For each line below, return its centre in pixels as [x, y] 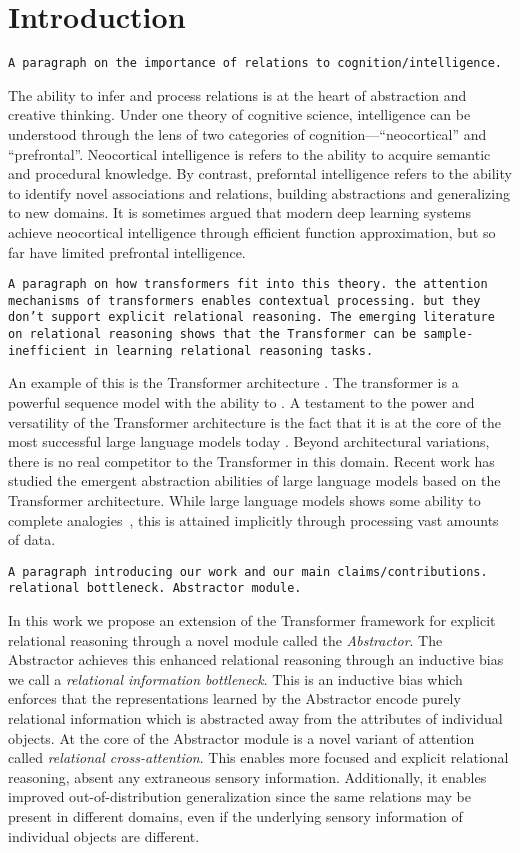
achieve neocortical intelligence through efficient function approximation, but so [252, 231]
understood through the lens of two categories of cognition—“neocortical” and [247, 133]
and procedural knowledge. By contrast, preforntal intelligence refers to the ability [260, 173]
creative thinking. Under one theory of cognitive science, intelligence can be [239, 114]
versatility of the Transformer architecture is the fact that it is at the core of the [254, 421]
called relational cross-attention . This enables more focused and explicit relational [258, 757]
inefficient [47, 350]
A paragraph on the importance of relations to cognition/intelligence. [255, 63]
